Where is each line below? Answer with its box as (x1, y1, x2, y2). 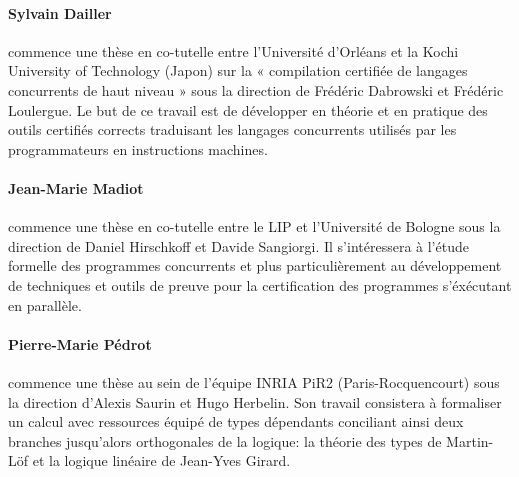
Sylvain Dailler (8, 2, 112, 23)
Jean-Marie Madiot (8, 177, 144, 198)
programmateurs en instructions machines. (8, 138, 268, 159)
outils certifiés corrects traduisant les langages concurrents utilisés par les (8, 119, 457, 140)
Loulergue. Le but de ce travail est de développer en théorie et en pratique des (8, 99, 488, 120)
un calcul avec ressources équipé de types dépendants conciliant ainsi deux (8, 411, 464, 432)
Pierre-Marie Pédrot (8, 333, 152, 354)
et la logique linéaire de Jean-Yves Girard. (32, 450, 291, 471)
